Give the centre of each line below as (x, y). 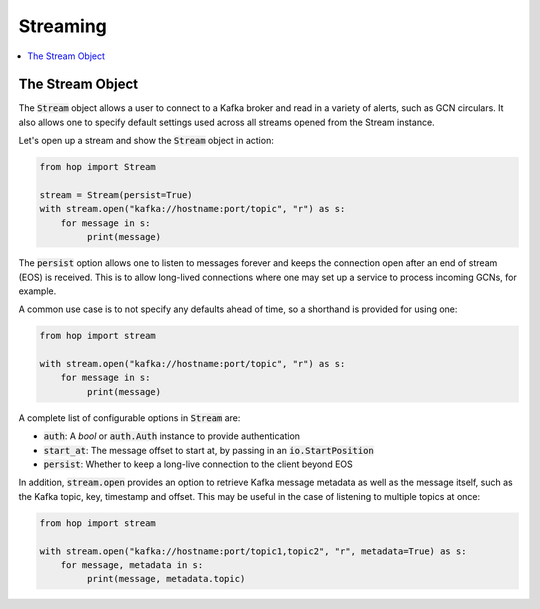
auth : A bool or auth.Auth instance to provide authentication (171, 436)
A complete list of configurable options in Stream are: (129, 417)
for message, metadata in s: (132, 564)
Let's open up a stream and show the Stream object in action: (146, 141)
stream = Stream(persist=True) (116, 195)
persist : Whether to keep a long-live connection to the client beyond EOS (198, 464)
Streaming (62, 26)
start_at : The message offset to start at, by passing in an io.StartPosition (208, 450)
